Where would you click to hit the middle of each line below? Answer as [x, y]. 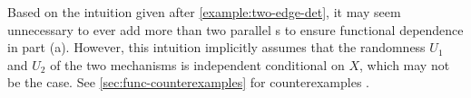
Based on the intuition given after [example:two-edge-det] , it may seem [204, 12]
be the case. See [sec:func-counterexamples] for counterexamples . [188, 82]
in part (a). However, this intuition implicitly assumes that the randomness [216, 47]
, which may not [404, 64]
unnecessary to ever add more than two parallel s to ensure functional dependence [235, 29]
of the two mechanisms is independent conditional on [197, 64]
